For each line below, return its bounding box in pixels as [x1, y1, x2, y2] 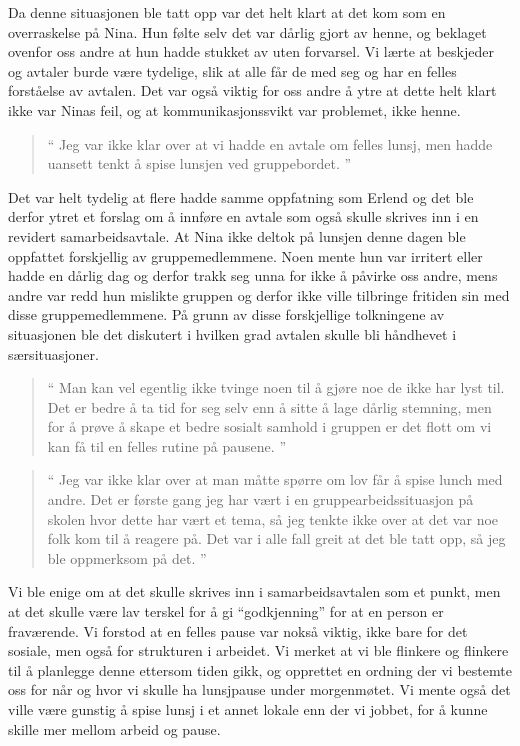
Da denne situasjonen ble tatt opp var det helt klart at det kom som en [8, 2, 446, 22]
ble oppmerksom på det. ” [47, 547, 207, 568]
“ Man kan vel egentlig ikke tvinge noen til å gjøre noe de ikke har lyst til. [47, 377, 505, 398]
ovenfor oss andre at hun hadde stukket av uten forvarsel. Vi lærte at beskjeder [8, 41, 494, 62]
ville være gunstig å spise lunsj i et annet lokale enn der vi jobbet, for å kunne [8, 699, 488, 719]
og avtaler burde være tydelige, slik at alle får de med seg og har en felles [8, 60, 457, 81]
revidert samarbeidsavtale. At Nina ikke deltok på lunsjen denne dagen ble [8, 225, 466, 246]
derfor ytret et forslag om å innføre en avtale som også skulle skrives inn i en [8, 206, 479, 227]
